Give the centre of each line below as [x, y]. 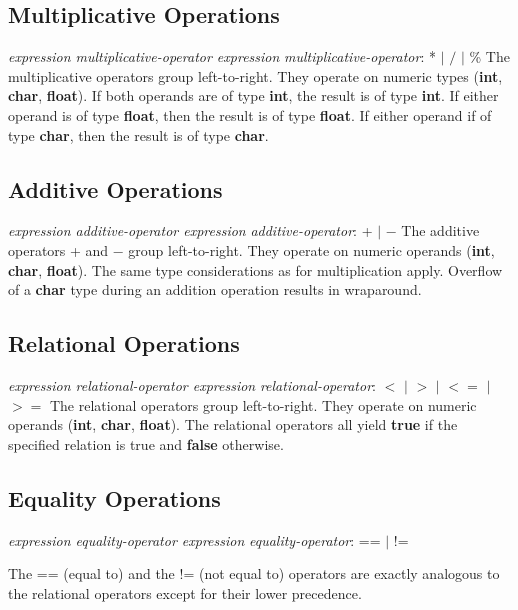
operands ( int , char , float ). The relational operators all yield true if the [233, 424]
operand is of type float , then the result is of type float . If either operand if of [250, 114]
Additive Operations [115, 188]
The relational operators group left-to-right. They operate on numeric [263, 404]
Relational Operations [124, 343]
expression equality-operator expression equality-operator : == [194, 539]
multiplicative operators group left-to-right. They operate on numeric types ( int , [255, 75]
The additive [440, 230]
